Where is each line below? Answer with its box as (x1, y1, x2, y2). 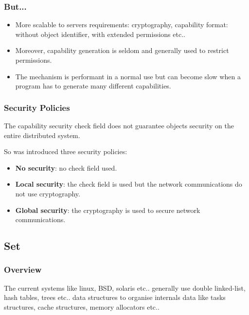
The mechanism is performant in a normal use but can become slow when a (15, 71, 241, 81)
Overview (4, 263, 42, 276)
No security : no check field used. (15, 162, 117, 173)
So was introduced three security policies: (4, 146, 127, 157)
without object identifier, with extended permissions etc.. (15, 29, 185, 39)
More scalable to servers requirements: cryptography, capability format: (15, 19, 228, 30)
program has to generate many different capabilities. (15, 81, 171, 91)
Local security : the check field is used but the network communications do (15, 179, 242, 189)
